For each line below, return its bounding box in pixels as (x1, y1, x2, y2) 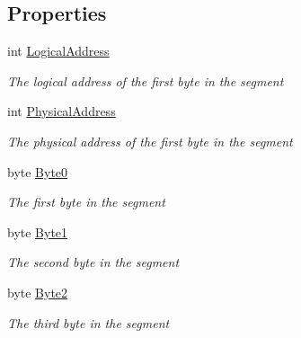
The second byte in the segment (7, 253, 180, 271)
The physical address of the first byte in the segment (7, 131, 293, 150)
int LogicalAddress (7, 41, 110, 60)
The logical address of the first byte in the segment (7, 71, 284, 90)
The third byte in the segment (7, 313, 170, 332)
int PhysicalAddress (7, 102, 116, 120)
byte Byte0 (7, 162, 68, 181)
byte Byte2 (7, 282, 68, 301)
